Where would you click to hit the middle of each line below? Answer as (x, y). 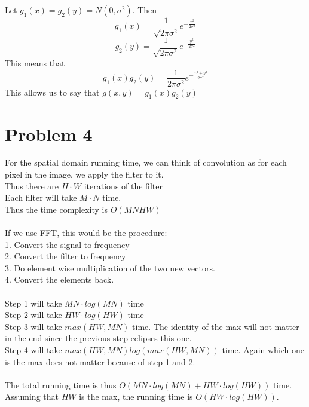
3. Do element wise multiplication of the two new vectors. (110, 267)
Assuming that (32, 397)
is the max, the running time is (136, 397)
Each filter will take (41, 198)
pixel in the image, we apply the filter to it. (84, 174)
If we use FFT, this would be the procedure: (86, 233)
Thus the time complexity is (56, 209)
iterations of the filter (123, 186)
